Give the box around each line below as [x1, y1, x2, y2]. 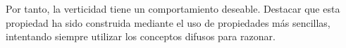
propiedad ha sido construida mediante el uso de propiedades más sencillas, [6, 15, 330, 30]
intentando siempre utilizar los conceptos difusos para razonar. [6, 29, 276, 44]
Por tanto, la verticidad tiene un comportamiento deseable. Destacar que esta [6, 1, 340, 16]
